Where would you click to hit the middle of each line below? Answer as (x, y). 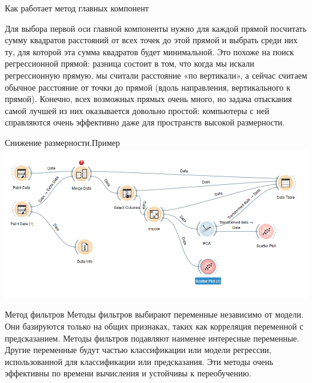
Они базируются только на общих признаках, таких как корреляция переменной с (154, 326)
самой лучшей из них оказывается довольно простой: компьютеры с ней (137, 110)
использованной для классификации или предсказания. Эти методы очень (139, 361)
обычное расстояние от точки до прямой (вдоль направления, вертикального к (148, 87)
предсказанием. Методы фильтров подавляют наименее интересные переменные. (152, 338)
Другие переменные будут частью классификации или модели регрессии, (138, 350)
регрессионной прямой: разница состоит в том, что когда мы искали (130, 63)
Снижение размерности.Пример (62, 142)
